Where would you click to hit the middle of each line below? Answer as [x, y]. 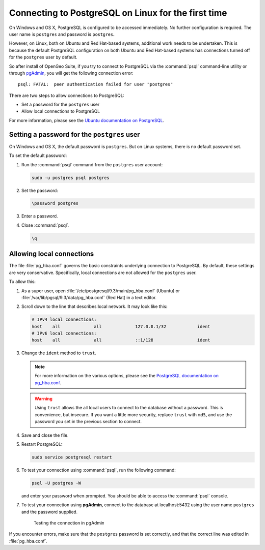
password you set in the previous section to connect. [88, 422]
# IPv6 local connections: [64, 334]
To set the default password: [38, 155]
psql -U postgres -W [56, 483]
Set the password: [40, 190]
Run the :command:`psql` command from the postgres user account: [92, 164]
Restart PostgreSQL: [42, 444]
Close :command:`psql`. [45, 225]
